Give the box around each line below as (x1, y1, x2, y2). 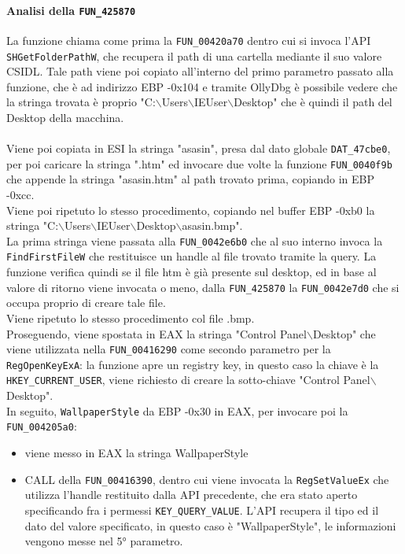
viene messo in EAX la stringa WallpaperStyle (24, 445, 249, 461)
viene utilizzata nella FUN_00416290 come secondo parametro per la (6, 341, 331, 357)
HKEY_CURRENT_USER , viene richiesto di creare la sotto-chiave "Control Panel (6, 371, 370, 388)
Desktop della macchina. (6, 109, 124, 125)
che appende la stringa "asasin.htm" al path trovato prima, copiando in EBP (6, 171, 374, 187)
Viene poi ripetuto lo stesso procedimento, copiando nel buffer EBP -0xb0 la (6, 201, 375, 218)
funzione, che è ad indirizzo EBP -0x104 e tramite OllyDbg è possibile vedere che (6, 78, 398, 94)
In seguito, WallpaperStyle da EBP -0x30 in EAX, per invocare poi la (6, 402, 348, 419)
